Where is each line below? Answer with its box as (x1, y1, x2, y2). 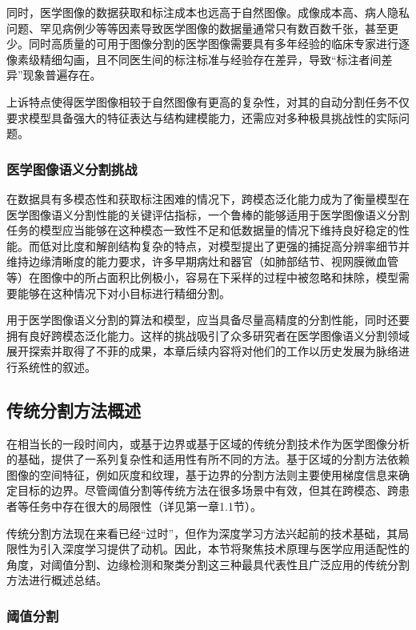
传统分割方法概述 (6, 397, 141, 422)
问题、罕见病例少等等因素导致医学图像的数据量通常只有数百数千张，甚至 (6, 19, 387, 36)
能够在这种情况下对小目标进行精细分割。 (17, 284, 230, 301)
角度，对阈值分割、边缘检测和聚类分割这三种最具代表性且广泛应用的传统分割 (6, 556, 410, 572)
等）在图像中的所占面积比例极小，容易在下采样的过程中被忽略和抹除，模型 (6, 268, 398, 285)
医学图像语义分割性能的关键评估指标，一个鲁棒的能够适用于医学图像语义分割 (6, 206, 410, 223)
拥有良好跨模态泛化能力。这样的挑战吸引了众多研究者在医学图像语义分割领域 (6, 327, 410, 343)
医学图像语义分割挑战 (6, 159, 138, 179)
